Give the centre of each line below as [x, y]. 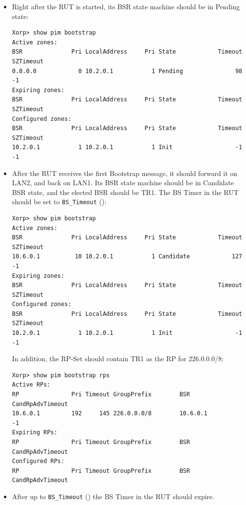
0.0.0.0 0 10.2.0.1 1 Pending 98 [127, 71]
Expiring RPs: [35, 433]
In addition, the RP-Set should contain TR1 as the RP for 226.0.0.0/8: [118, 359]
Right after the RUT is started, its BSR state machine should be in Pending [126, 6]
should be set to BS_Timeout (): [59, 202]
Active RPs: [31, 385]
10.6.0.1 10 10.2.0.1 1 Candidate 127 [127, 257]
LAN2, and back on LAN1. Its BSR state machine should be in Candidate [123, 183]
